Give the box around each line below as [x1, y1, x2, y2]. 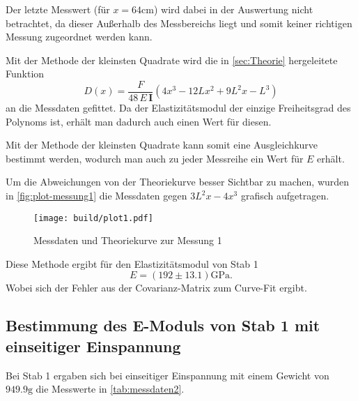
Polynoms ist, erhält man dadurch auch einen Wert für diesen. [6, 114, 272, 128]
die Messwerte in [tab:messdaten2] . [36, 381, 185, 396]
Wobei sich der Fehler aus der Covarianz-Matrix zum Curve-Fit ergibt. [6, 280, 307, 295]
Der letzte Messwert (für [6, 2, 110, 16]
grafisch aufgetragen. [240, 188, 329, 202]
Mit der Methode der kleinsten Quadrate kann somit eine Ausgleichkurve [6, 137, 318, 152]
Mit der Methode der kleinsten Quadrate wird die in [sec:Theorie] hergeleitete [6, 52, 338, 67]
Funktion [6, 66, 45, 81]
